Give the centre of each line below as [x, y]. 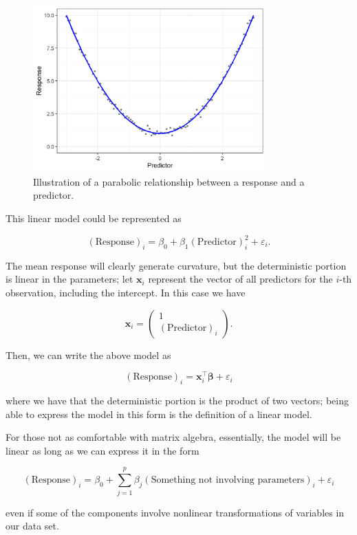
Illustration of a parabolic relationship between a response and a [169, 181]
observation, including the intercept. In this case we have [126, 292]
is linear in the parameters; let [69, 279]
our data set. [32, 526]
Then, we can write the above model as [88, 354]
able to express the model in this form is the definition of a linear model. [159, 414]
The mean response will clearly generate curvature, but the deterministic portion [176, 265]
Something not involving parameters [228, 480]
